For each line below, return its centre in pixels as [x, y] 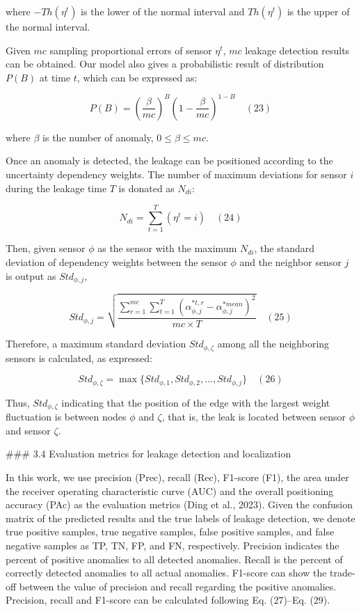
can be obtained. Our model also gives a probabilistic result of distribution [165, 64]
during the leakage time [56, 188]
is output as [31, 275]
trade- [343, 573]
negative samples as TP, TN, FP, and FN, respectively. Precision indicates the [173, 545]
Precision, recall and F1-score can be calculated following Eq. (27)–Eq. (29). [168, 600]
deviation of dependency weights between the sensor [117, 261]
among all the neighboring [273, 344]
